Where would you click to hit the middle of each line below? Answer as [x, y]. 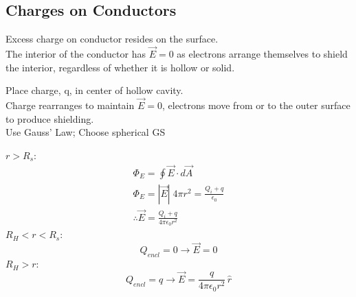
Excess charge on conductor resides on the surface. [112, 39]
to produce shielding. [50, 118]
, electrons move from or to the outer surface [256, 105]
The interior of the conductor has [76, 54]
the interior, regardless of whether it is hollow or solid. [120, 67]
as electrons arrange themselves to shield [262, 54]
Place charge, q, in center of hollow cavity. [94, 90]
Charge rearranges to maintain [70, 105]
